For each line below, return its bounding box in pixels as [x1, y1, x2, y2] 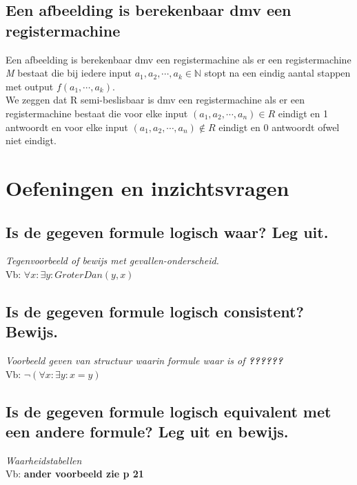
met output [6, 79, 54, 93]
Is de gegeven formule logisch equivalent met [6, 400, 331, 422]
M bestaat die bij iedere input [6, 66, 132, 80]
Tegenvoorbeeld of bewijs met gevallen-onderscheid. [6, 253, 219, 268]
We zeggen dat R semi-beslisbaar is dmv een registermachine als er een [6, 92, 305, 107]
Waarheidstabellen [6, 453, 82, 467]
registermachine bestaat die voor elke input [6, 106, 188, 120]
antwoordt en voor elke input [6, 119, 128, 134]
